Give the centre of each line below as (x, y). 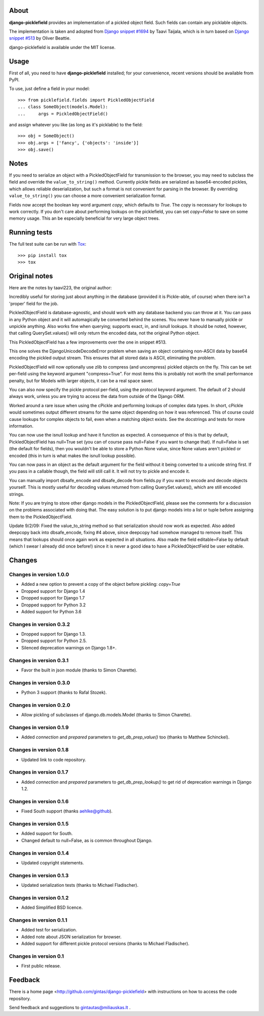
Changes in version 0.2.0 (40, 705)
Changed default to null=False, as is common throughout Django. (87, 840)
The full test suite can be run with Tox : (48, 244)
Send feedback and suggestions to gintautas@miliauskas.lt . (70, 1007)
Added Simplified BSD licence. (52, 907)
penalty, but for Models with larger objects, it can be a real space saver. (81, 381)
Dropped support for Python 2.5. (54, 641)
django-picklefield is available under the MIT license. (62, 47)
